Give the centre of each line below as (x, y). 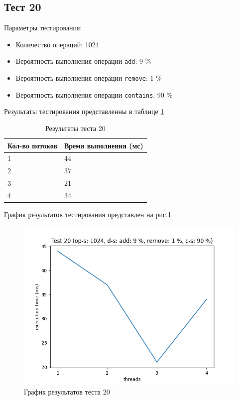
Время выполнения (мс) (104, 145)
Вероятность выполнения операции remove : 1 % (89, 78)
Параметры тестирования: (43, 28)
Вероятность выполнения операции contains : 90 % (94, 94)
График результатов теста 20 (67, 392)
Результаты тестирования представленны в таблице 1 (84, 111)
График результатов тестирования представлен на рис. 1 (88, 214)
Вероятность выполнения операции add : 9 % (83, 61)
